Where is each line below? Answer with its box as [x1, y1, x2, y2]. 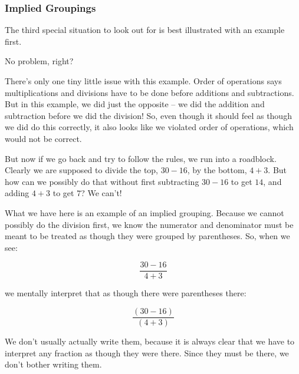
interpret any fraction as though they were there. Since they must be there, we [5, 346, 289, 359]
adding [5, 187, 29, 199]
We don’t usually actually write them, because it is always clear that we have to [5, 335, 295, 347]
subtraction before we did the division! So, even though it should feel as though [5, 109, 292, 121]
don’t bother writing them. [5, 358, 102, 370]
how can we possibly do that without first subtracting [5, 175, 199, 187]
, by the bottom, [187, 164, 247, 176]
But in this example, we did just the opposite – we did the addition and [5, 98, 265, 110]
